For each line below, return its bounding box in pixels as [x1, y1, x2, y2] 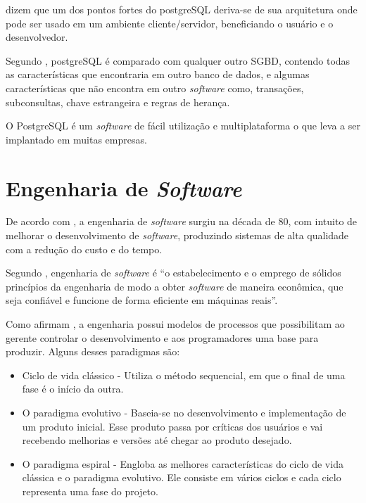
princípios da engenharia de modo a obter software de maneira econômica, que [6, 279, 343, 293]
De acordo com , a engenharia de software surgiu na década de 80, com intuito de [6, 214, 358, 229]
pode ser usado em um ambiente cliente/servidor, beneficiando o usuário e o [6, 15, 334, 30]
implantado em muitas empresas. [6, 132, 147, 146]
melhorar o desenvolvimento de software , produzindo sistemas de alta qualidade [6, 228, 349, 243]
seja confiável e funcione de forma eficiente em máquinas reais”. [6, 293, 278, 307]
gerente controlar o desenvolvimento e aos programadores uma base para [6, 330, 319, 345]
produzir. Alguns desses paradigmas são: [6, 344, 180, 359]
